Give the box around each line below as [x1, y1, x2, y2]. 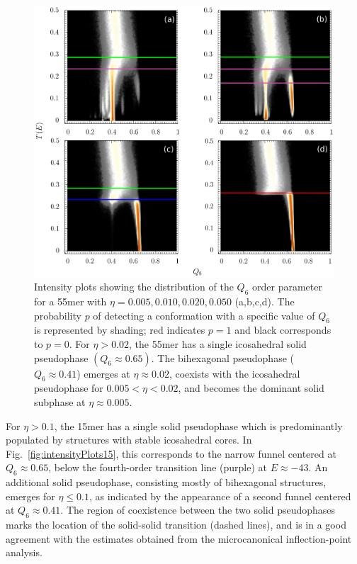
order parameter [252, 279, 322, 294]
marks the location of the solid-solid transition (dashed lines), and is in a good [6, 517, 346, 532]
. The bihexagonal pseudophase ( [151, 350, 294, 365]
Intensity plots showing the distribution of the [34, 279, 234, 294]
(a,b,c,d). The [234, 293, 295, 308]
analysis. [6, 545, 42, 560]
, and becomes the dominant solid [178, 380, 324, 395]
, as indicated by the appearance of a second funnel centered [89, 488, 351, 503]
